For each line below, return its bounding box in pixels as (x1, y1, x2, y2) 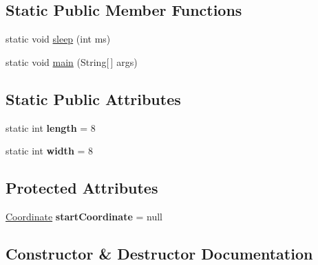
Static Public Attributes (6, 88, 181, 109)
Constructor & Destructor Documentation (6, 242, 313, 264)
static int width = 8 (6, 143, 94, 158)
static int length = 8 (6, 120, 96, 135)
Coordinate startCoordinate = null (6, 209, 162, 223)
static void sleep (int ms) (6, 32, 111, 46)
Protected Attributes (6, 177, 158, 198)
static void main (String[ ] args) (6, 54, 138, 69)
